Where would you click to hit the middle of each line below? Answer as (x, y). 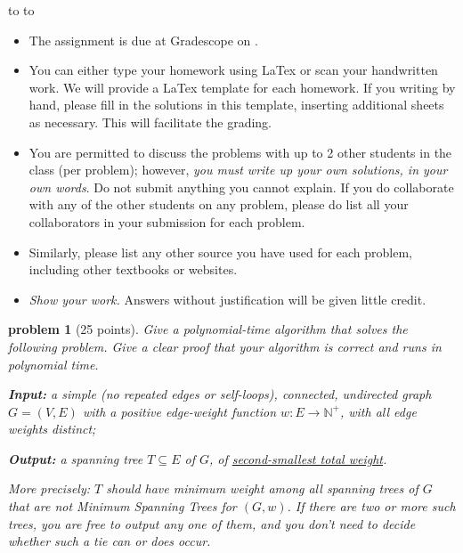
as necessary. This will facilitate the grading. (150, 122)
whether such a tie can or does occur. (110, 541)
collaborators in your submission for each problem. (167, 221)
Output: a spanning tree (76, 458)
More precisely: (49, 488)
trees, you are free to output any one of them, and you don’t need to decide (212, 523)
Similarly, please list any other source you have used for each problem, (221, 252)
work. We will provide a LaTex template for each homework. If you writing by (242, 87)
